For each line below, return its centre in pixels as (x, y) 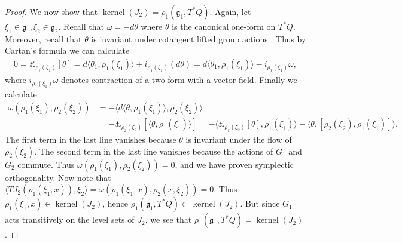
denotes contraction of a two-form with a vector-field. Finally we (179, 80)
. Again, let (230, 11)
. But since (260, 203)
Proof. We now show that (51, 11)
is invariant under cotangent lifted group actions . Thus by (199, 39)
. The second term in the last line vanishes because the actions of (154, 151)
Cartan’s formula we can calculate (67, 50)
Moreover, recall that (43, 39)
